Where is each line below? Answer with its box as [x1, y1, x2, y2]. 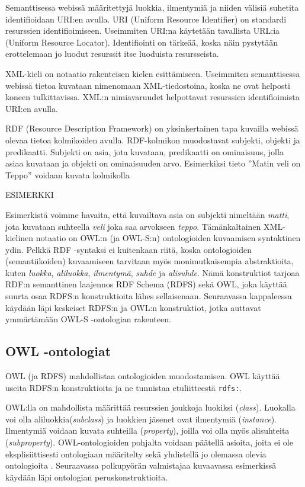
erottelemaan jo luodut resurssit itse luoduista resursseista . [5, 47, 219, 60]
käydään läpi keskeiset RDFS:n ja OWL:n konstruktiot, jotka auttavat [5, 301, 261, 313]
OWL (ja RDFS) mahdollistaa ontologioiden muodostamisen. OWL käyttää [5, 370, 280, 382]
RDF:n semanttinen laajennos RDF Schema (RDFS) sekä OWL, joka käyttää [5, 278, 287, 290]
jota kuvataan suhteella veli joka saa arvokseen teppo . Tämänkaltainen [5, 220, 261, 232]
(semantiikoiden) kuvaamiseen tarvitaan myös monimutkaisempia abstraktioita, [5, 255, 294, 267]
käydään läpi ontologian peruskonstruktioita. [5, 470, 168, 483]
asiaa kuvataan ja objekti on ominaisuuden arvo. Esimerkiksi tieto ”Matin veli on [5, 157, 301, 169]
